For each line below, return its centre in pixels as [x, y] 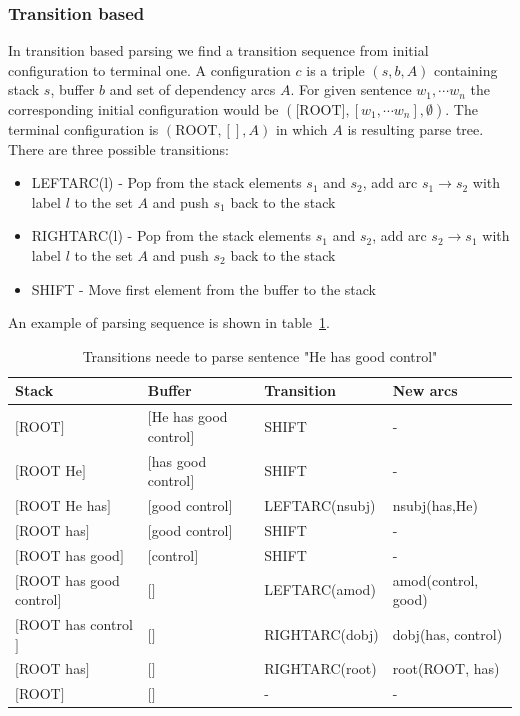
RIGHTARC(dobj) [321, 633]
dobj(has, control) [447, 633]
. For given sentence [351, 89]
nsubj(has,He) [435, 505]
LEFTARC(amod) [320, 589]
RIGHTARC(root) [320, 668]
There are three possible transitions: [118, 148]
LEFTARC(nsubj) [320, 505]
